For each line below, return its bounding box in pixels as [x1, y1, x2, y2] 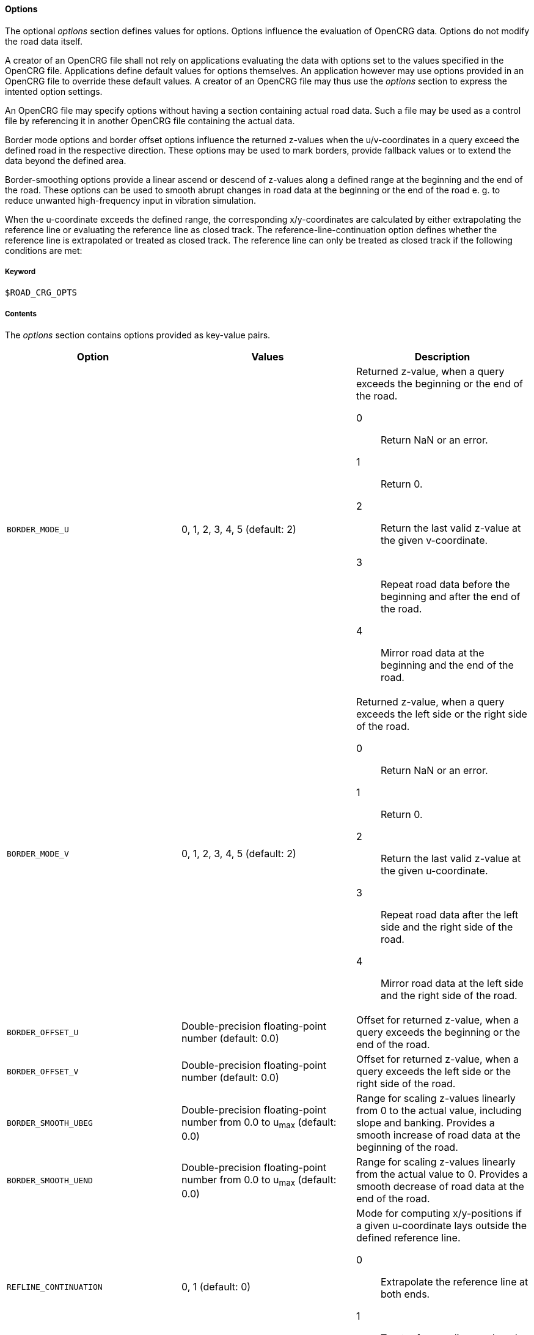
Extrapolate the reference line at [380, 1276, 529, 1289]
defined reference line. [356, 1232, 461, 1244]
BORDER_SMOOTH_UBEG [7, 1118, 93, 1128]
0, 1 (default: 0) [181, 1281, 251, 1293]
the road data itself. [5, 35, 82, 46]
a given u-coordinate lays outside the [356, 1219, 527, 1232]
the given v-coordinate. [380, 534, 488, 547]
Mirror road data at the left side [380, 977, 524, 990]
